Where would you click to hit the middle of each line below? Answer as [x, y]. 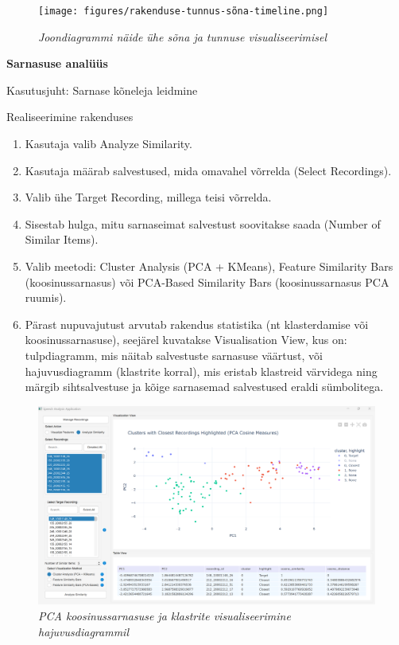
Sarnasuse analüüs [57, 63]
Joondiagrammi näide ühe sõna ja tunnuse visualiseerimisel [183, 36]
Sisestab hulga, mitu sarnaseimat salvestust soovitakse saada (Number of [203, 223]
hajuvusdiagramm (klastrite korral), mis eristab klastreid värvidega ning [201, 371]
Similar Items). [62, 239]
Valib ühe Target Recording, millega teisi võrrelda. [148, 197]
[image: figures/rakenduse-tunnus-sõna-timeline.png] [184, 11]
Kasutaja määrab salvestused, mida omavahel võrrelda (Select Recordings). [208, 170]
